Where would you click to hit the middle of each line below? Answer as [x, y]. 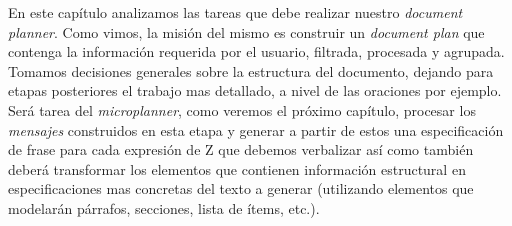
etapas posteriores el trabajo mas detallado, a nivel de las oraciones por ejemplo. [255, 90]
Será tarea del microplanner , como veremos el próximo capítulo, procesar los [242, 109]
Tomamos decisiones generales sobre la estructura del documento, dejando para [251, 70]
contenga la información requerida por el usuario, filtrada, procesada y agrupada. [256, 51]
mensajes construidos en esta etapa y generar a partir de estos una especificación [256, 129]
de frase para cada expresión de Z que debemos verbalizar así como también [241, 149]
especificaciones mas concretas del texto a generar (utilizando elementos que [241, 188]
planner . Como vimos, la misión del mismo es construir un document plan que [246, 31]
